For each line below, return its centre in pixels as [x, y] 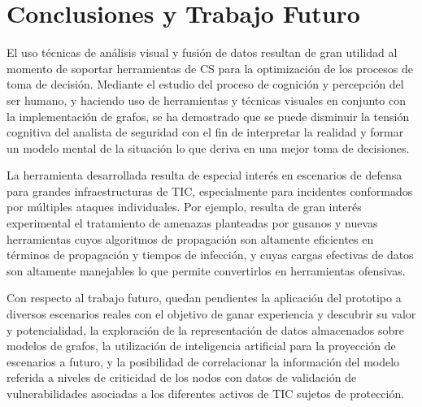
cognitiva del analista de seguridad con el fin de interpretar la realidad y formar [205, 132]
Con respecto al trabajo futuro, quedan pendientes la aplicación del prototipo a [204, 298]
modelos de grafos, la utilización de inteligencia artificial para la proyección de [201, 346]
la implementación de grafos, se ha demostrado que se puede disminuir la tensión [208, 116]
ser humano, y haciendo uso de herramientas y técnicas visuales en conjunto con [206, 100]
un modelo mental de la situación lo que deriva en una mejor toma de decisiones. [208, 147]
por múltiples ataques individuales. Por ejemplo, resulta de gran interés [184, 207]
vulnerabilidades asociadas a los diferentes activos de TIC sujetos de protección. [206, 393]
